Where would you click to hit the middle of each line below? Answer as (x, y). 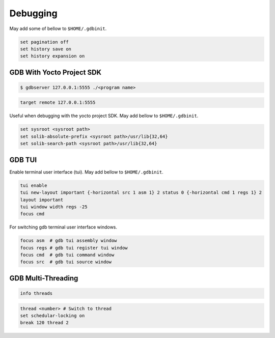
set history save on (46, 49)
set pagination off (44, 42)
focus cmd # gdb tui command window (67, 255)
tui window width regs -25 (54, 207)
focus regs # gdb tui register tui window (74, 248)
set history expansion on (52, 56)
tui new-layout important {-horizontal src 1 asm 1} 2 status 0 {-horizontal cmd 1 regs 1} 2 (141, 193)
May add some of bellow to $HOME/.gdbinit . (58, 29)
